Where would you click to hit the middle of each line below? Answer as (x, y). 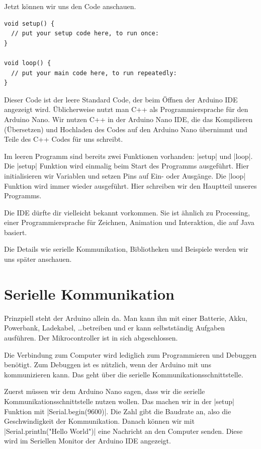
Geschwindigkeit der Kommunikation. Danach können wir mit (99, 421)
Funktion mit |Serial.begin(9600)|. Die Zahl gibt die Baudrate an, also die (118, 411)
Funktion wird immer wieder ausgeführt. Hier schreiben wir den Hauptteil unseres (130, 185)
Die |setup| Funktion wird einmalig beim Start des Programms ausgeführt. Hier (126, 166)
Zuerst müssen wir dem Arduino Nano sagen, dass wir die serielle (105, 391)
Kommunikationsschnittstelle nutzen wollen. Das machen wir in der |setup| (119, 401)
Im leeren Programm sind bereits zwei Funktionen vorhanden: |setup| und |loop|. (128, 156)
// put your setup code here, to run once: (85, 34)
